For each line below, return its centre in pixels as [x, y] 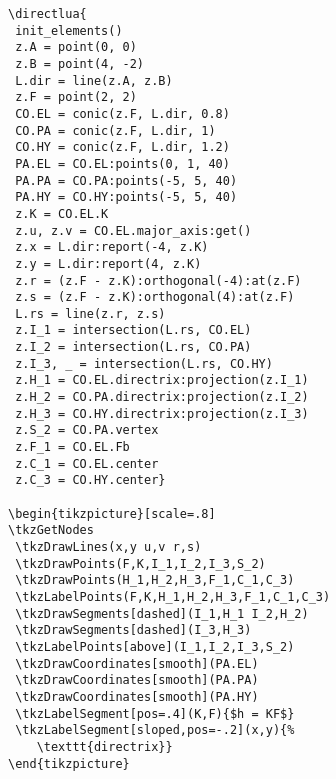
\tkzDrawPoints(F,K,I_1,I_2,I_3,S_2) [140, 563]
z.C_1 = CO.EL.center [87, 463]
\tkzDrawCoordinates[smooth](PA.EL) [137, 663]
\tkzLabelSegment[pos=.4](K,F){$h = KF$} [155, 713]
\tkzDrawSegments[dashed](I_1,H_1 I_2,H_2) [162, 613]
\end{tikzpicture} [69, 763]
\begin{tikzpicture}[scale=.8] [112, 513]
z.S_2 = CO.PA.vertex [87, 430]
